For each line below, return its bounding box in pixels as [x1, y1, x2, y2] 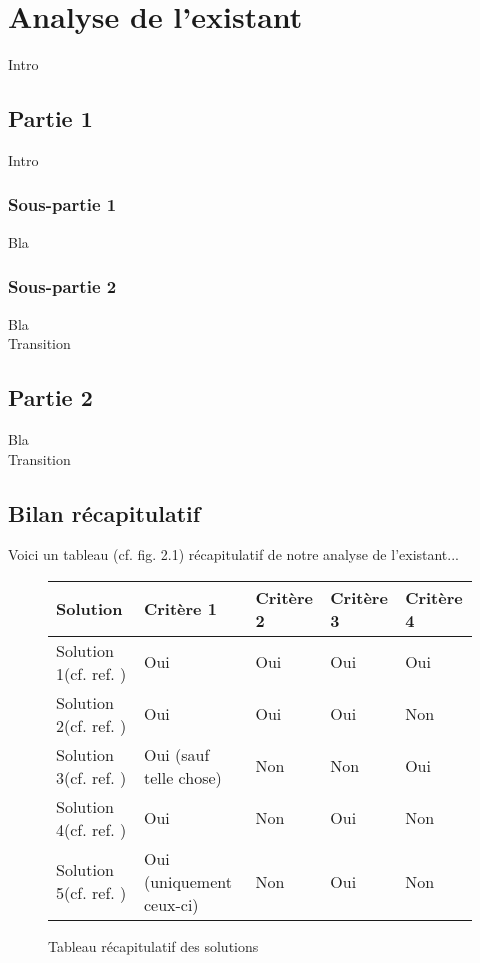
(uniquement [143, 869, 232, 893]
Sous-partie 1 [8, 192, 117, 217]
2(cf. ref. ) [56, 713, 127, 737]
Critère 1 [143, 597, 217, 621]
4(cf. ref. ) [56, 817, 127, 841]
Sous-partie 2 [8, 274, 117, 299]
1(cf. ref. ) [56, 661, 127, 685]
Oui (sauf [143, 742, 210, 766]
